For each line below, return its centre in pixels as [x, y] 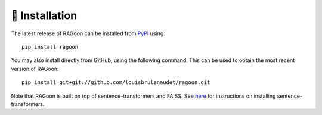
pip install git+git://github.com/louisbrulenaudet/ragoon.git [116, 83]
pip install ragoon [50, 47]
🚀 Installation [44, 15]
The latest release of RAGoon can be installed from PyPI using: [88, 33]
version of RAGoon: [35, 69]
